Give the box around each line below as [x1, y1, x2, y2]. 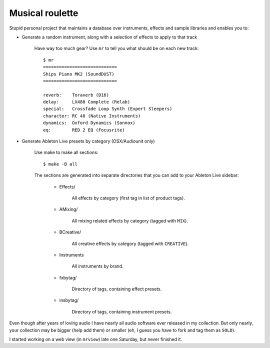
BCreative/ [59, 229, 81, 235]
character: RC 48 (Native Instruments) [43, 113, 141, 118]
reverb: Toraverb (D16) [43, 92, 109, 97]
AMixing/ [59, 206, 78, 212]
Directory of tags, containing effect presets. [71, 286, 162, 292]
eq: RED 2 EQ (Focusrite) [43, 127, 125, 132]
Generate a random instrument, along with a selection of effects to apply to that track [21, 34, 197, 40]
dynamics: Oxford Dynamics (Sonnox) [43, 120, 136, 126]
